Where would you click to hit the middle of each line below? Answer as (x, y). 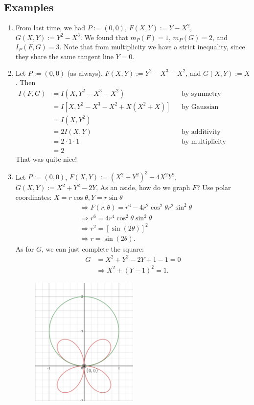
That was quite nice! (46, 159)
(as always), (85, 73)
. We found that (104, 37)
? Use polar (214, 187)
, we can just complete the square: (92, 248)
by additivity (201, 132)
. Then (25, 82)
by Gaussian (200, 107)
